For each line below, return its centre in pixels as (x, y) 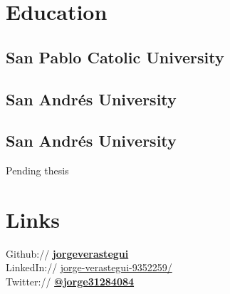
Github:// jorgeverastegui (67, 253)
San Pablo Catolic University (115, 57)
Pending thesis (37, 170)
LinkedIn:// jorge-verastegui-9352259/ (89, 267)
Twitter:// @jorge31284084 (70, 282)
